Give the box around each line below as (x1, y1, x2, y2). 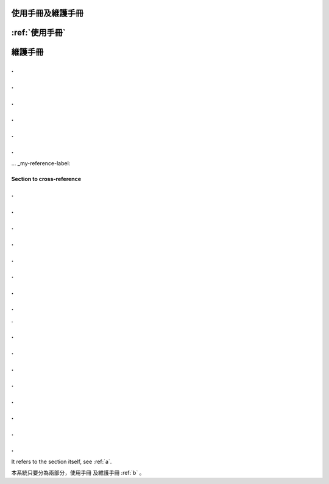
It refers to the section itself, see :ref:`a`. (11, 458, 112, 465)
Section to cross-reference (11, 175, 82, 182)
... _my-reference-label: (11, 159, 71, 167)
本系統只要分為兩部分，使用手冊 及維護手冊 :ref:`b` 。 (11, 469, 145, 477)
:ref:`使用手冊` (11, 27, 66, 38)
